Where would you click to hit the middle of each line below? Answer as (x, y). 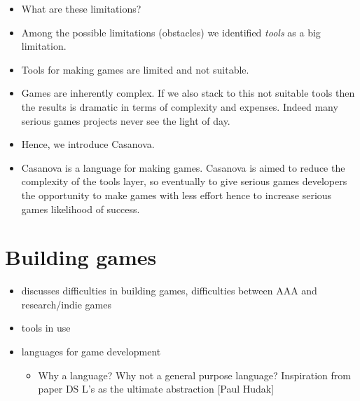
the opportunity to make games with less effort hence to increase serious (176, 195)
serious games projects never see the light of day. (126, 120)
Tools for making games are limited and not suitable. (135, 69)
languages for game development (91, 352)
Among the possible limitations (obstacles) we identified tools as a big (171, 32)
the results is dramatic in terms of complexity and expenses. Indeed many (180, 106)
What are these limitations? (81, 8)
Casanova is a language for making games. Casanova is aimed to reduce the (183, 167)
